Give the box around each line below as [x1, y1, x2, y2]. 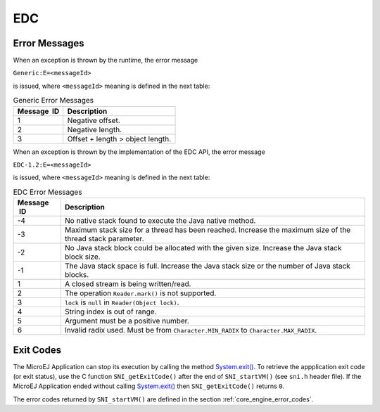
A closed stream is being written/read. [64, 279, 191, 289]
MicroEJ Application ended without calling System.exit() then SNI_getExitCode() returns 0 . [13, 382, 285, 390]
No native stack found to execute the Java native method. [64, 216, 256, 226]
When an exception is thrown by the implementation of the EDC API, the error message [13, 148, 265, 156]
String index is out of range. [64, 307, 158, 316]
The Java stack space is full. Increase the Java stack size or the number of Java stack [64, 261, 351, 271]
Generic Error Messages [13, 96, 94, 105]
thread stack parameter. [64, 234, 144, 244]
